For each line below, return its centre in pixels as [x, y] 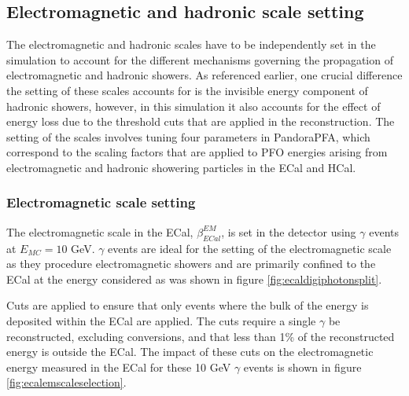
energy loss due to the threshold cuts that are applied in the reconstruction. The [201, 121]
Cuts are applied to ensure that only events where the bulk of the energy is [188, 305]
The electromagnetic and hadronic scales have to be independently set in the [191, 44]
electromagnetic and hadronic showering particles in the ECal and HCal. [181, 167]
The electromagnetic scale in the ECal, [100, 231]
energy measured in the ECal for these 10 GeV [119, 367]
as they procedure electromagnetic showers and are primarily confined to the [191, 264]
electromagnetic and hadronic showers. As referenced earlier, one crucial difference [204, 75]
